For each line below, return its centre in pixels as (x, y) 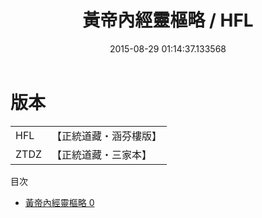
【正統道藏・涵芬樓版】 (107, 136)
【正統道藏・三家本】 (102, 154)
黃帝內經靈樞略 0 (59, 202)
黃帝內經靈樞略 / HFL (168, 20)
